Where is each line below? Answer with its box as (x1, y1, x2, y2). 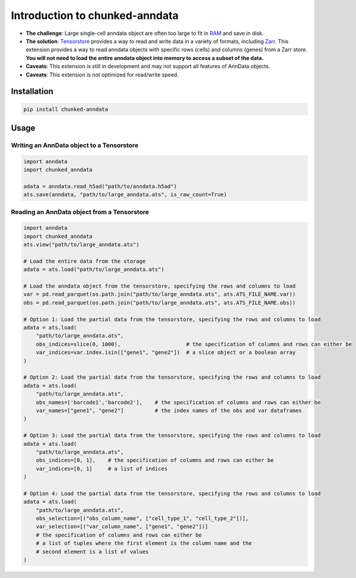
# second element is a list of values (36, 548, 149, 555)
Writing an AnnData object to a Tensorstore (11, 141, 139, 149)
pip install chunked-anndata (23, 106, 109, 113)
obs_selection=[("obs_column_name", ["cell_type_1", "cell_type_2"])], (36, 515, 249, 522)
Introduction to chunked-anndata (11, 9, 179, 22)
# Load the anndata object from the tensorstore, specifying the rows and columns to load (23, 283, 296, 290)
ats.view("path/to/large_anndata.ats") (23, 241, 139, 248)
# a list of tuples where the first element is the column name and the (36, 540, 252, 547)
